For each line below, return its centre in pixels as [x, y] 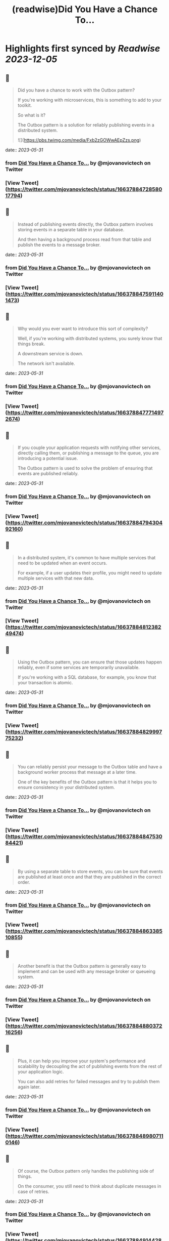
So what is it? [32, 115]
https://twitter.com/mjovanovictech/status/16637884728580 [85, 189]
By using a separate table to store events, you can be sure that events [90, 871]
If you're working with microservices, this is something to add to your [90, 100]
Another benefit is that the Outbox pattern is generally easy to [82, 966]
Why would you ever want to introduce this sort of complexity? [83, 329]
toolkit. [25, 105]
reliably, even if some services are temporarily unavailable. [78, 668]
